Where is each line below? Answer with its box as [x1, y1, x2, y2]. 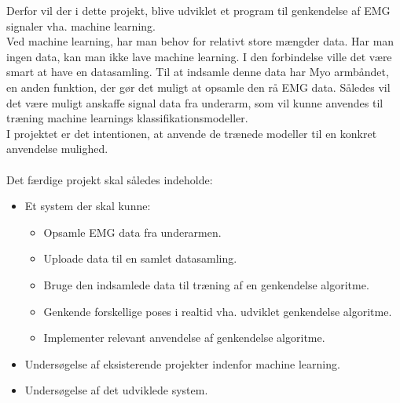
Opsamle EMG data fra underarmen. [43, 223, 222, 240]
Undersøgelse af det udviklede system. [24, 382, 208, 398]
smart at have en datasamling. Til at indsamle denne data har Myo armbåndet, [6, 64, 389, 80]
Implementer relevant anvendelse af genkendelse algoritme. [43, 329, 325, 346]
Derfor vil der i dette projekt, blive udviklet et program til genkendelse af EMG [6, 2, 391, 18]
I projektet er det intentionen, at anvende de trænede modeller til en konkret [6, 125, 377, 141]
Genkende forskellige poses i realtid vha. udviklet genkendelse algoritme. [43, 303, 392, 319]
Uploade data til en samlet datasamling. [43, 250, 237, 267]
